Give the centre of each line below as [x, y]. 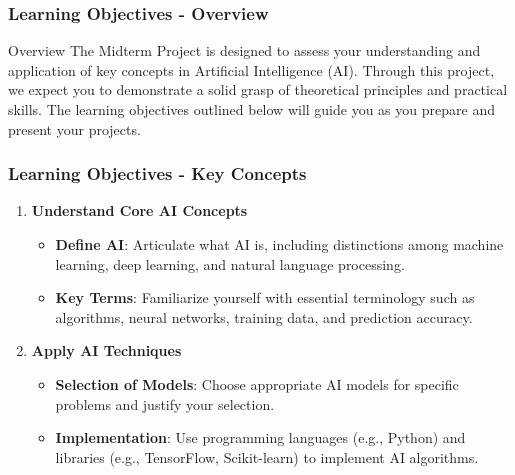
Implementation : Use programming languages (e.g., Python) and [260, 437]
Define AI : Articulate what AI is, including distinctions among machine [279, 244]
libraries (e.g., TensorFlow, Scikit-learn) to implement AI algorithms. [267, 456]
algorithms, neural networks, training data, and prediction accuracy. [264, 316]
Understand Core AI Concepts [139, 210]
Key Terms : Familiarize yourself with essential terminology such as [265, 297]
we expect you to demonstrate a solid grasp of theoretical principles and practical [258, 89]
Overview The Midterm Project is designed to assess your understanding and [244, 50]
